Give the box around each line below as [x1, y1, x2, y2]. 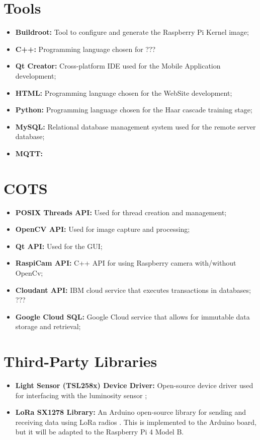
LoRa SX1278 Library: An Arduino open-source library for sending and [15, 407, 246, 417]
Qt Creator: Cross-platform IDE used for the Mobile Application [15, 60, 221, 71]
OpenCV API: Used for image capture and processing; [15, 224, 190, 234]
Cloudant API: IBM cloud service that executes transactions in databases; [15, 284, 251, 295]
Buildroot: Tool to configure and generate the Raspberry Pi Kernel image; [15, 27, 249, 37]
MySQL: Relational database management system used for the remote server [15, 121, 256, 132]
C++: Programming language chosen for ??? [15, 43, 156, 54]
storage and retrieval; [15, 321, 81, 332]
